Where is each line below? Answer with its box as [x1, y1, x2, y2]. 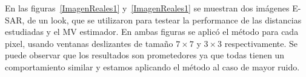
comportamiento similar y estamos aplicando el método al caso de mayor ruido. [5, 60, 300, 73]
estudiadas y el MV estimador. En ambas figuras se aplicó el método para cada [5, 25, 299, 38]
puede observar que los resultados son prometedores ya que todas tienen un [5, 49, 285, 61]
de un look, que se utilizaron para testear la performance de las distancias [27, 13, 302, 26]
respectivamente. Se [224, 37, 298, 49]
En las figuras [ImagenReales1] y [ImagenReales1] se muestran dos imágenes [5, 2, 290, 14]
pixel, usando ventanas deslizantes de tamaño [5, 37, 173, 49]
